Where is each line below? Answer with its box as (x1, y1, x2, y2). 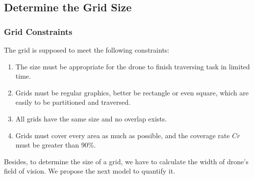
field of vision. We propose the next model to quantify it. (4, 166, 176, 176)
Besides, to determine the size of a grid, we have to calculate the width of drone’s (4, 156, 249, 166)
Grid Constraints (4, 25, 73, 37)
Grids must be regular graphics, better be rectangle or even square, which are (15, 87, 249, 97)
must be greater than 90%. (15, 140, 96, 150)
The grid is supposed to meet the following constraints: (4, 45, 170, 55)
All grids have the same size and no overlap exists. (15, 113, 167, 123)
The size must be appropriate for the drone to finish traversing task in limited (15, 61, 250, 71)
